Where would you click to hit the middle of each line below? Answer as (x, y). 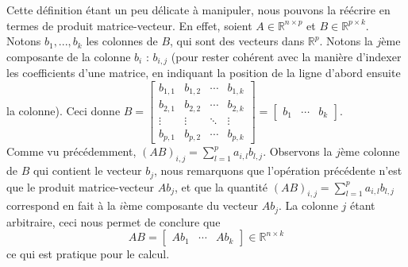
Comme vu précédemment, (71, 151)
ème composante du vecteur (191, 205)
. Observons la (298, 151)
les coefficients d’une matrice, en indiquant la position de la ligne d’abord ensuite (204, 73)
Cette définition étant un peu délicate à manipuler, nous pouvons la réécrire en (198, 10)
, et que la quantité (221, 186)
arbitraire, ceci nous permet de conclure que (114, 221)
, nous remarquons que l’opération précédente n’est (278, 170)
